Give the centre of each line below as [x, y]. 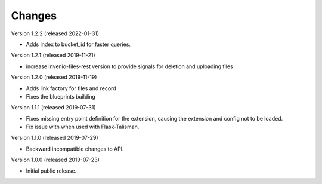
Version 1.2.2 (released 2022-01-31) [55, 33]
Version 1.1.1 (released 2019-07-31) [53, 108]
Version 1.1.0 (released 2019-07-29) [55, 138]
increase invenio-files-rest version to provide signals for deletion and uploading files [129, 66]
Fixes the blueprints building [61, 96]
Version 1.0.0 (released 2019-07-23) [55, 160]
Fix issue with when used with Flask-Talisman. [83, 127]
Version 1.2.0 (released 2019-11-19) [54, 77]
